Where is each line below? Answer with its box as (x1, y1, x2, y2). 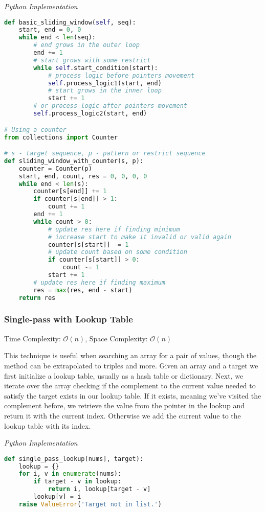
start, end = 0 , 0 (18, 26, 81, 34)
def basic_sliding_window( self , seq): (4, 18, 136, 26)
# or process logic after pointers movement (33, 102, 187, 110)
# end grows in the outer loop (33, 41, 140, 49)
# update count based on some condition (48, 248, 187, 256)
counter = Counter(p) (18, 165, 92, 172)
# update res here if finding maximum (33, 278, 165, 286)
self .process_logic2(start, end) (33, 110, 147, 118)
